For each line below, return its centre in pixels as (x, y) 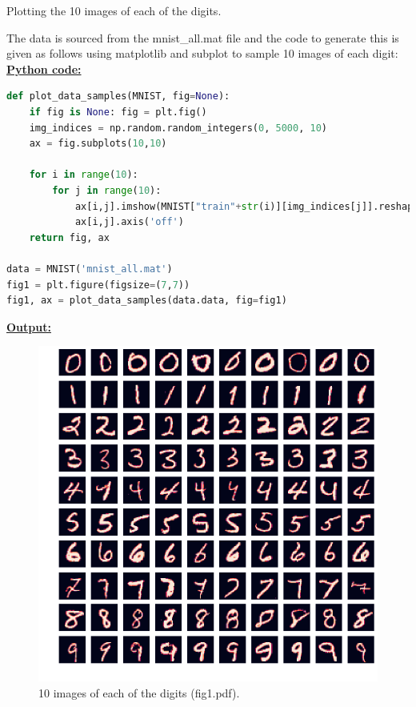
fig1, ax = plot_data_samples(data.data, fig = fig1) (147, 301)
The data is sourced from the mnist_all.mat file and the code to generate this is (203, 37)
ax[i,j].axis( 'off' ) (129, 222)
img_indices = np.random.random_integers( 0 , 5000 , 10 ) (178, 128)
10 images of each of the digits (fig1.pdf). (139, 692)
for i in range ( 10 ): (84, 175)
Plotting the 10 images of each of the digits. (114, 10)
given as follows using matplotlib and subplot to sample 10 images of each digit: (202, 53)
